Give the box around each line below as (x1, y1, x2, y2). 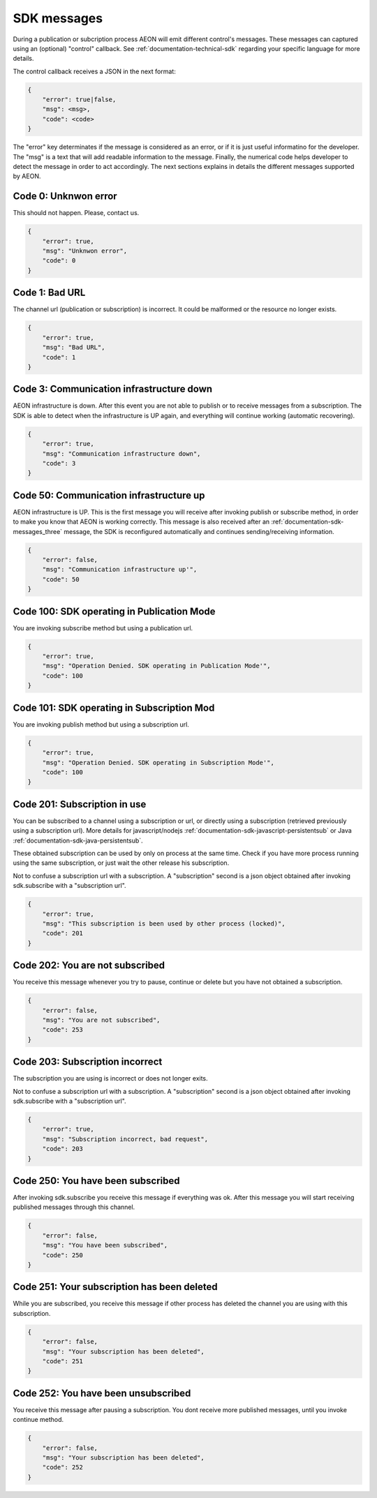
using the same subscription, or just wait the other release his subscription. (13, 859, 230, 867)
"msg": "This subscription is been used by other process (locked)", (42, 919, 286, 928)
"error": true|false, (42, 96, 117, 104)
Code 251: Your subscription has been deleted (13, 1281, 218, 1293)
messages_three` (13, 527, 63, 535)
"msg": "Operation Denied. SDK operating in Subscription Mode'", (42, 758, 275, 766)
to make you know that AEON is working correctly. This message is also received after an (13, 517, 270, 526)
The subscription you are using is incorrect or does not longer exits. (13, 1074, 209, 1083)
